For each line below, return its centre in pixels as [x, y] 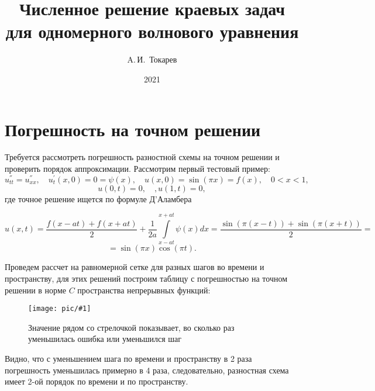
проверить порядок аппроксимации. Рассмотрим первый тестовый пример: [137, 169]
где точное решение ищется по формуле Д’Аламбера [98, 198]
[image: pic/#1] [60, 309]
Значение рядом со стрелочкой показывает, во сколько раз [131, 327]
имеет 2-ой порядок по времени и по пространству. [97, 381]
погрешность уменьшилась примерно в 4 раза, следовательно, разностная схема [147, 370]
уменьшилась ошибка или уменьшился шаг [105, 339]
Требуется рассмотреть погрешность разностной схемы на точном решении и [142, 157]
